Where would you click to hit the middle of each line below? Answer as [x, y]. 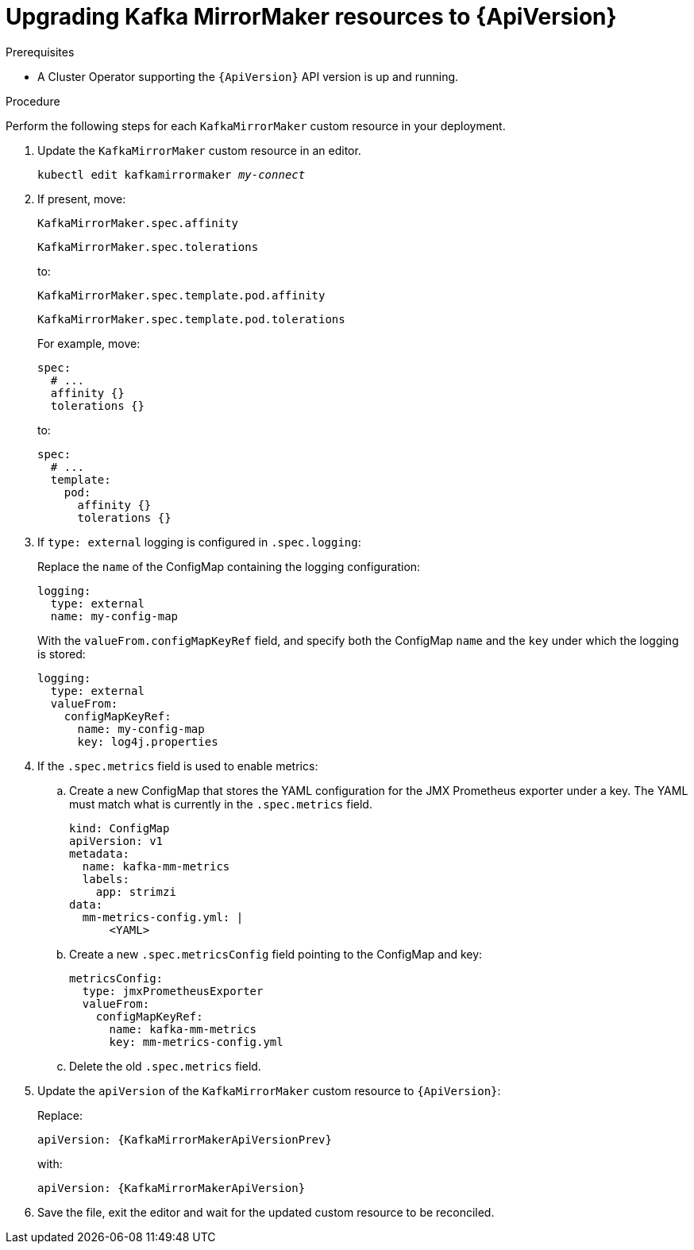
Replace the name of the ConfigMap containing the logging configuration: [229, 566]
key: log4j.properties [148, 741]
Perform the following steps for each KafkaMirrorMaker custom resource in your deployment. [256, 125]
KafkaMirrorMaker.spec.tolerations [148, 247]
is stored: [62, 654]
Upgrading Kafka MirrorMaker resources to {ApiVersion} [311, 17]
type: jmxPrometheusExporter [173, 991]
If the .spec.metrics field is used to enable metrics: [178, 766]
